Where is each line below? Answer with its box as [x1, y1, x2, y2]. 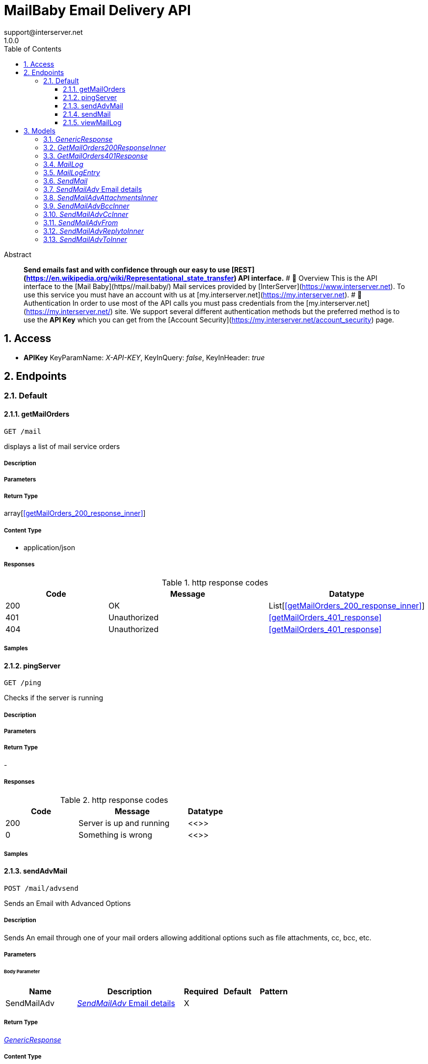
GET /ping [4, 679, 41, 687]
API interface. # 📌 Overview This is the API [238, 273, 377, 282]
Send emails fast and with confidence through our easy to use [24, 265, 230, 274]
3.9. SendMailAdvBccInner [43, 201, 130, 210]
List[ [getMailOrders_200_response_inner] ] [268, 600, 425, 611]
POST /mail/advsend [4, 884, 79, 892]
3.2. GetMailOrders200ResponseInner [43, 143, 166, 152]
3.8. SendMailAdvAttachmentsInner [43, 193, 158, 202]
